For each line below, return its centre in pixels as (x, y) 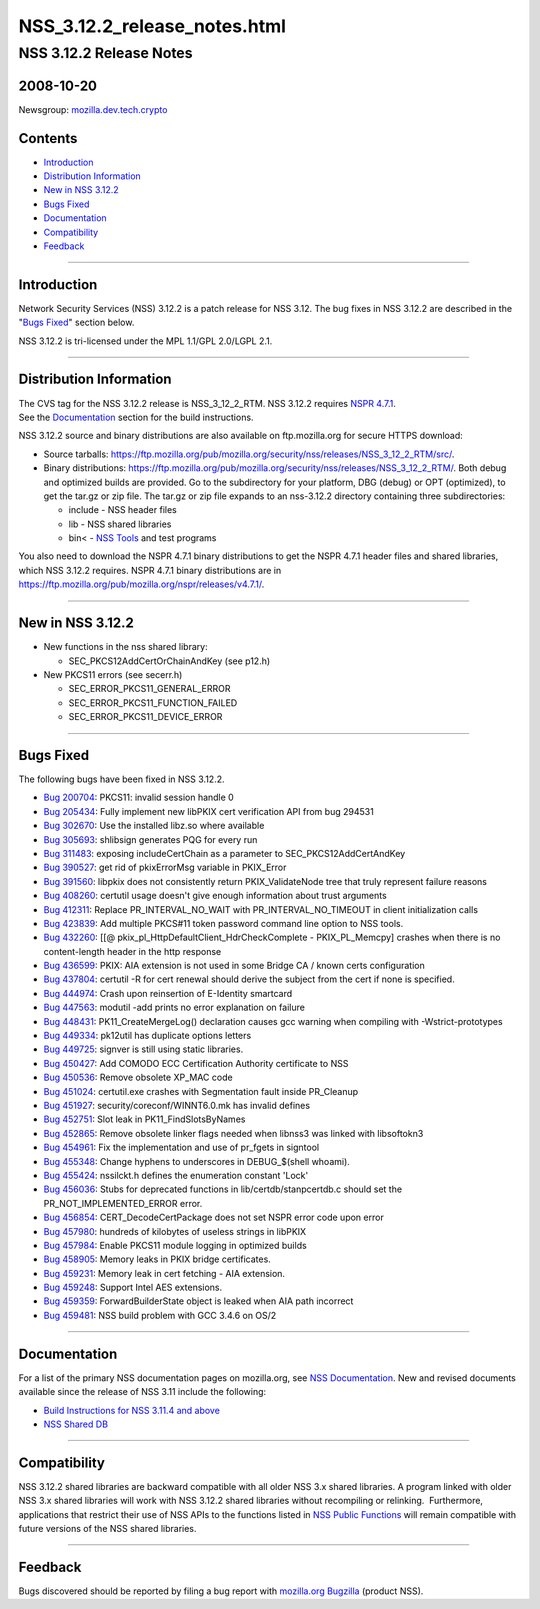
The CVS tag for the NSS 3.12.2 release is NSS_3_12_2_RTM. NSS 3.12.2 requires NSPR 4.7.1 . (207, 403)
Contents (48, 138)
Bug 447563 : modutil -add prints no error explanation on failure (174, 1007)
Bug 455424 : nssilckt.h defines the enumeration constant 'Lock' (176, 1175)
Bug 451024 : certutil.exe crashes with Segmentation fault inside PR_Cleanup (201, 1091)
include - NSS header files (122, 510)
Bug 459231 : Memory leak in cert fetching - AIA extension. (164, 1273)
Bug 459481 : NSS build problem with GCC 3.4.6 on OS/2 (160, 1315)
